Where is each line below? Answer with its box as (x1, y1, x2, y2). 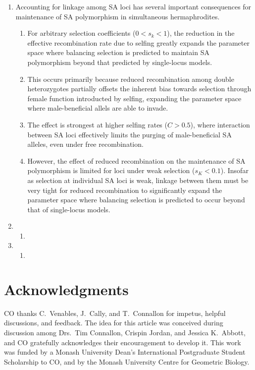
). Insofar (220, 165, 249, 176)
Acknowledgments (4, 279, 129, 299)
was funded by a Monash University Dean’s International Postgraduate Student (4, 347, 246, 357)
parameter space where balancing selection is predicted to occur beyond (27, 194, 245, 205)
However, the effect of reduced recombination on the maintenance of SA (27, 155, 246, 166)
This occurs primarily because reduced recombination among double (27, 73, 234, 84)
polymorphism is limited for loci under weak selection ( (27, 165, 195, 176)
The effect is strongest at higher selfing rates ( (27, 119, 167, 129)
